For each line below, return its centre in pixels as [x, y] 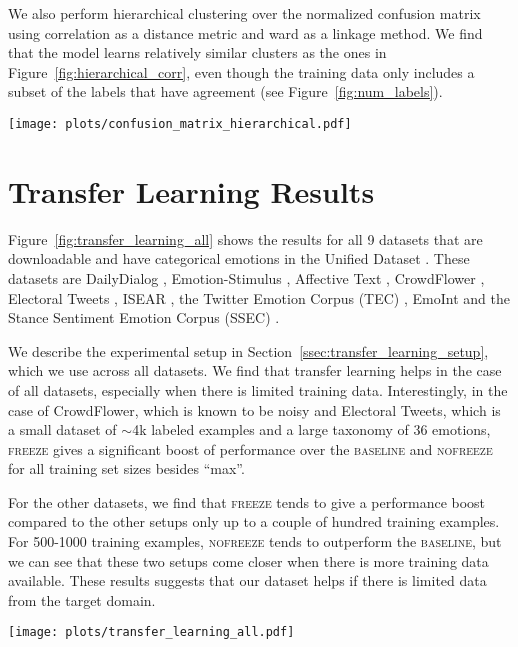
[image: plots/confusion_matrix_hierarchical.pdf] [180, 123]
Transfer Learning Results [191, 190]
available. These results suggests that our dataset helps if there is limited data [247, 580]
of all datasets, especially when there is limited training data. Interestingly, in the [258, 389]
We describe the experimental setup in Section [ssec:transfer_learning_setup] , [248, 350]
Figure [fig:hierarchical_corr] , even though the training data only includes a [241, 71]
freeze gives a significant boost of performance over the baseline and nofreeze [250, 448]
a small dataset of [62, 429]
